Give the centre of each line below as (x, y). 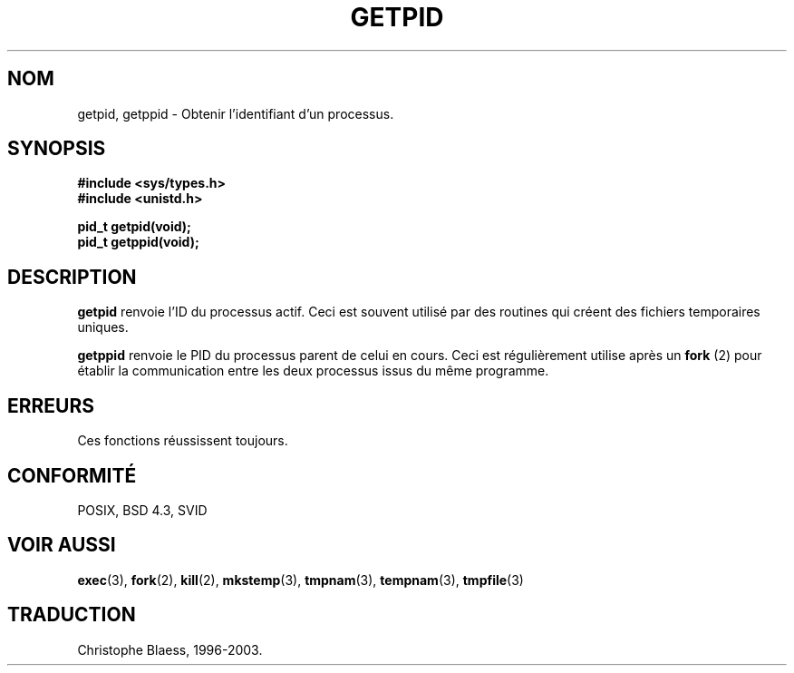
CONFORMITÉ (72, 475)
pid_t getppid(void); (138, 242)
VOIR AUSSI (62, 545)
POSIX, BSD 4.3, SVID (142, 510)
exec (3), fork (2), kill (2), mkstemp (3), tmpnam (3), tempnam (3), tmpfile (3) (300, 580)
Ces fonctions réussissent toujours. (183, 441)
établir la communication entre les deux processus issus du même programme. (313, 371)
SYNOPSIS (57, 149)
